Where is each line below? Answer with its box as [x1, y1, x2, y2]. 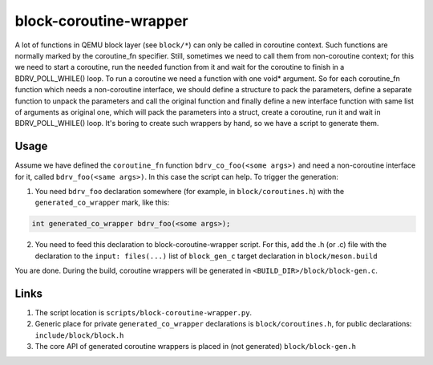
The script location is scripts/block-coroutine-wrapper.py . [34, 308, 253, 318]
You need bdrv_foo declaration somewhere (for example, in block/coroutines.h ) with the [34, 186, 345, 196]
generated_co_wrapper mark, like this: [34, 197, 170, 208]
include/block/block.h [34, 331, 124, 340]
